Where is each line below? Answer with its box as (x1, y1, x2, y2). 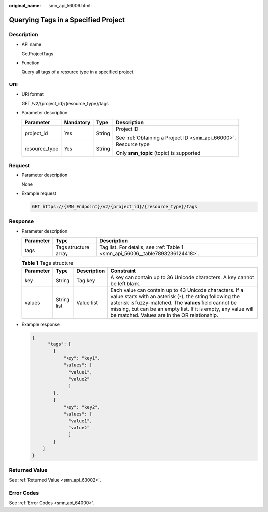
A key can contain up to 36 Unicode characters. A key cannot (110, 274, 254, 281)
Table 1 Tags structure (21, 260, 74, 267)
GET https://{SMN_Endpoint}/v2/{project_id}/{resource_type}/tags (32, 204, 197, 210)
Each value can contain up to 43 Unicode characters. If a (110, 286, 244, 293)
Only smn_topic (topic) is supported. (116, 149, 202, 156)
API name (21, 41, 42, 47)
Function (21, 60, 40, 66)
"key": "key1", (63, 355, 100, 361)
